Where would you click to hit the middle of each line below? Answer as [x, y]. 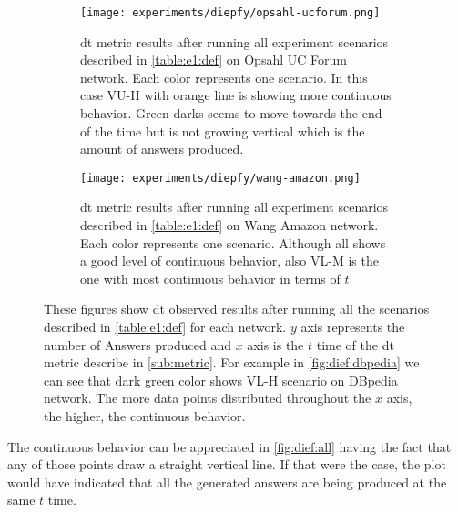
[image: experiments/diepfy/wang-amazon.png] [220, 178]
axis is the [275, 344]
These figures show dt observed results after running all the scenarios [237, 309]
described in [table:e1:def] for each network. [165, 327]
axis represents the [353, 327]
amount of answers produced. [162, 149]
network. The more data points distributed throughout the [208, 398]
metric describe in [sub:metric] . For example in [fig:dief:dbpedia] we [232, 362]
